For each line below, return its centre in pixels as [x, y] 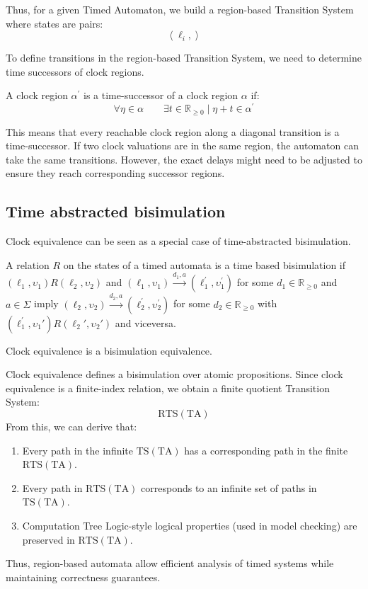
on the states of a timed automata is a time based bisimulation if [205, 264]
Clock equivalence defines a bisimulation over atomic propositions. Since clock [174, 374]
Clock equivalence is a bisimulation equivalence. [109, 350]
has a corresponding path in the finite [266, 450]
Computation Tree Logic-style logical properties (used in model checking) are [190, 526]
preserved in [48, 539]
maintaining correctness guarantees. [83, 577]
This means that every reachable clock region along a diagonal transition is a [173, 131]
